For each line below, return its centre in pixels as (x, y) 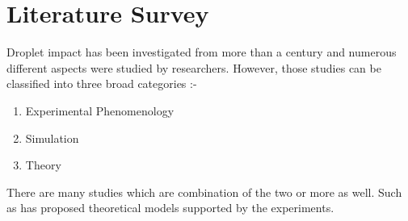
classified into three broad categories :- (102, 83)
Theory (43, 165)
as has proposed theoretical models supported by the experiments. (170, 208)
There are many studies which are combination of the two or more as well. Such (204, 192)
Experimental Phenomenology (100, 110)
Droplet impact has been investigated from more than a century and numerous (202, 52)
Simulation (52, 138)
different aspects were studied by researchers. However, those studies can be (194, 67)
